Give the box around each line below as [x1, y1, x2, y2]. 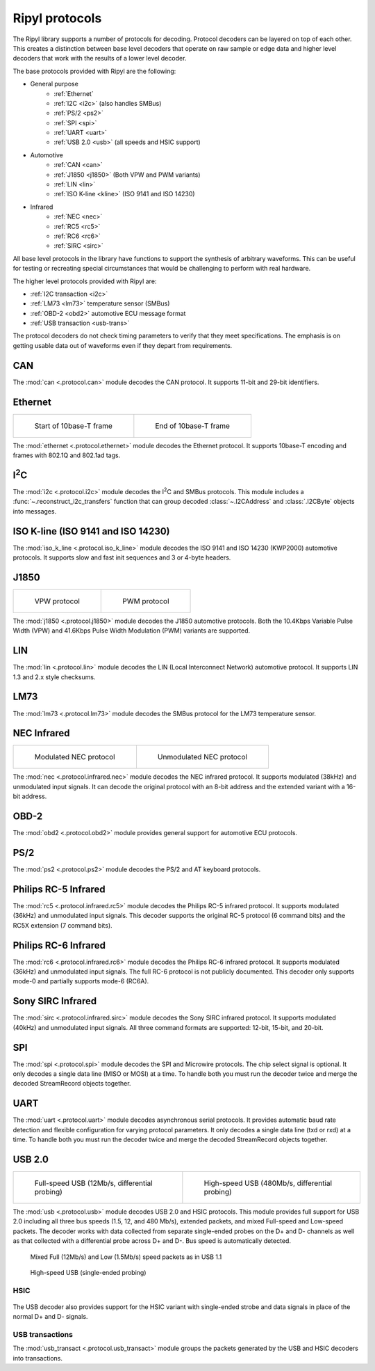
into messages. [12, 507, 57, 515]
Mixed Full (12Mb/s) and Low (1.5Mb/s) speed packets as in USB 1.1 [30, 1253, 222, 1261]
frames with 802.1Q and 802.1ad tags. [12, 451, 121, 459]
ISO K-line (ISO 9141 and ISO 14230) [12, 525, 170, 537]
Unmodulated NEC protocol [157, 752, 248, 762]
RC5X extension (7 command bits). [12, 921, 112, 929]
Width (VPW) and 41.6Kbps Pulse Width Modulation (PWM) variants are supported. [12, 626, 251, 635]
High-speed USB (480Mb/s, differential [203, 1178, 333, 1188]
